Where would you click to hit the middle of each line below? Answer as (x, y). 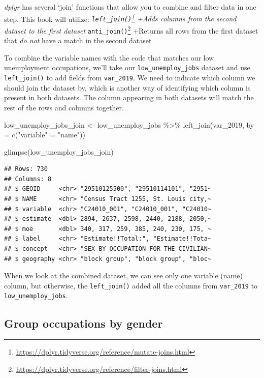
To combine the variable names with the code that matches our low (109, 57)
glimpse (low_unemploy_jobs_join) (59, 151)
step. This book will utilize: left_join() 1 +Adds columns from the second (120, 18)
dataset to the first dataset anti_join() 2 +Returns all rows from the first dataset (131, 30)
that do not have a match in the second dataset (78, 40)
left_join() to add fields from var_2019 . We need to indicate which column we (130, 78)
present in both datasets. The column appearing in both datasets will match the (129, 97)
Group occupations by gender (84, 323)
